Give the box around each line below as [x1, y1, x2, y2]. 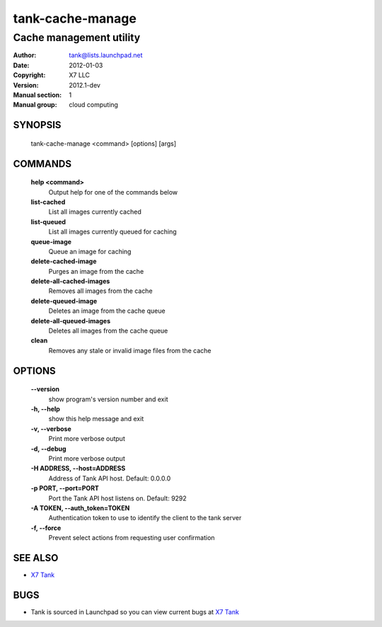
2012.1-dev [69, 81, 100, 89]
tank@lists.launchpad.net [69, 51, 143, 59]
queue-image [30, 237, 72, 246]
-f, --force [30, 524, 62, 532]
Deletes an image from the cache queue [48, 306, 166, 315]
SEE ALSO [13, 552, 59, 564]
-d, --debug [30, 444, 66, 453]
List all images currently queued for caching [48, 227, 177, 236]
